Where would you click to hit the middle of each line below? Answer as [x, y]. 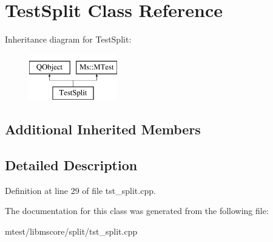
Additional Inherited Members [103, 129]
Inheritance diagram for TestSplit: [68, 39]
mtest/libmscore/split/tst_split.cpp [71, 231]
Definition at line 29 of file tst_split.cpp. [80, 190]
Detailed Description [71, 165]
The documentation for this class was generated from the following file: [137, 211]
